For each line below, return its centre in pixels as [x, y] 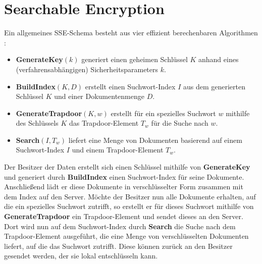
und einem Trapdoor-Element [118, 150]
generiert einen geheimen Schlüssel [135, 59]
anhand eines [219, 59]
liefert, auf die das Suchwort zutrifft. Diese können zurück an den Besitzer [118, 246]
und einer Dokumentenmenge [99, 96]
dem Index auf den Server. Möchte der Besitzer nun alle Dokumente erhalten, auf [130, 196]
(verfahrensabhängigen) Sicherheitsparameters [87, 69]
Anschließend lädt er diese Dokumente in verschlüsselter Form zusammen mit [124, 187]
